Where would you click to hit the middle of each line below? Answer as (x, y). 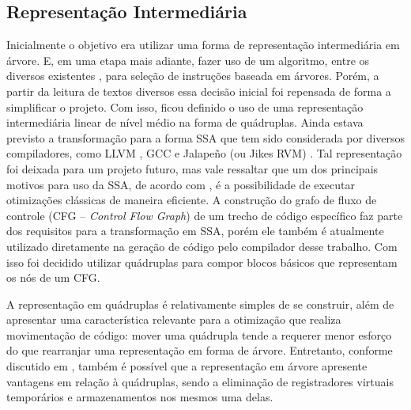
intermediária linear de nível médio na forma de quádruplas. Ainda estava (185, 122)
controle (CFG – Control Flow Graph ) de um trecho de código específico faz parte (205, 215)
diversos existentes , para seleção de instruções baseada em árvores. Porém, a (193, 76)
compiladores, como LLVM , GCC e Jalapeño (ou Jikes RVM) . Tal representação (204, 153)
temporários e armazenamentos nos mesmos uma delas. (140, 397)
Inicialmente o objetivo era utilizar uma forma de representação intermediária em (203, 45)
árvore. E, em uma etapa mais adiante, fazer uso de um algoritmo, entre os (188, 60)
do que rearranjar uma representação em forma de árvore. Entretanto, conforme (200, 350)
